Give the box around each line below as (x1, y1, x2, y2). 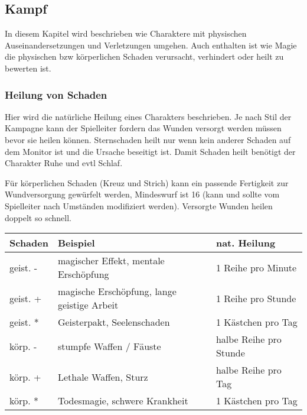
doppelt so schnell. (5, 211, 71, 223)
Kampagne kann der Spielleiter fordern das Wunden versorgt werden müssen (5, 122, 282, 134)
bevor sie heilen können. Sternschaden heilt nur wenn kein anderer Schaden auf (5, 133, 291, 145)
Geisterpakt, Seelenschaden (57, 315, 170, 329)
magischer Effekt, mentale (57, 254, 165, 268)
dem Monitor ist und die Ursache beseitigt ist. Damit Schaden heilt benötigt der (5, 145, 296, 157)
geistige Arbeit (57, 298, 119, 312)
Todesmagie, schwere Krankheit (57, 394, 188, 408)
